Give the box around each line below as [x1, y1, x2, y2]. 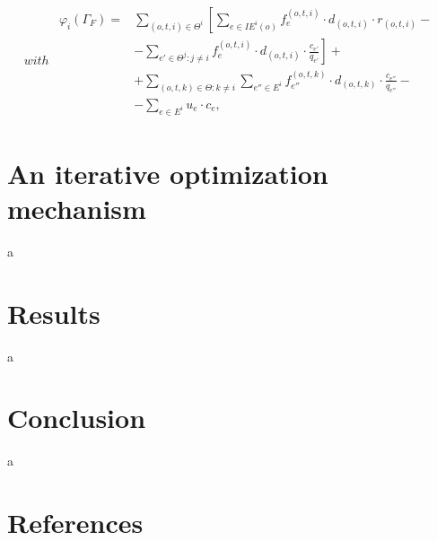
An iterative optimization [7, 154, 328, 191]
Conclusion [7, 399, 146, 436]
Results [7, 294, 101, 331]
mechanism [7, 190, 146, 226]
